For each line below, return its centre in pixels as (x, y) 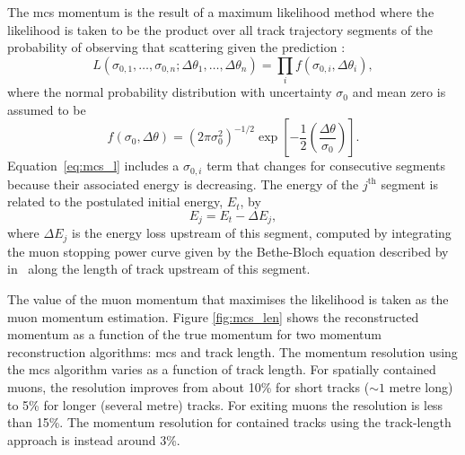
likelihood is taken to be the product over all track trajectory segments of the (220, 29)
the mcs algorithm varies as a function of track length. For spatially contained (222, 369)
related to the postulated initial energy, (115, 201)
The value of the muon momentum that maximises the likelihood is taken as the (228, 299)
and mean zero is (399, 92)
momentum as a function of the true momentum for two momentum (195, 334)
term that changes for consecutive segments (326, 166)
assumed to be (47, 109)
